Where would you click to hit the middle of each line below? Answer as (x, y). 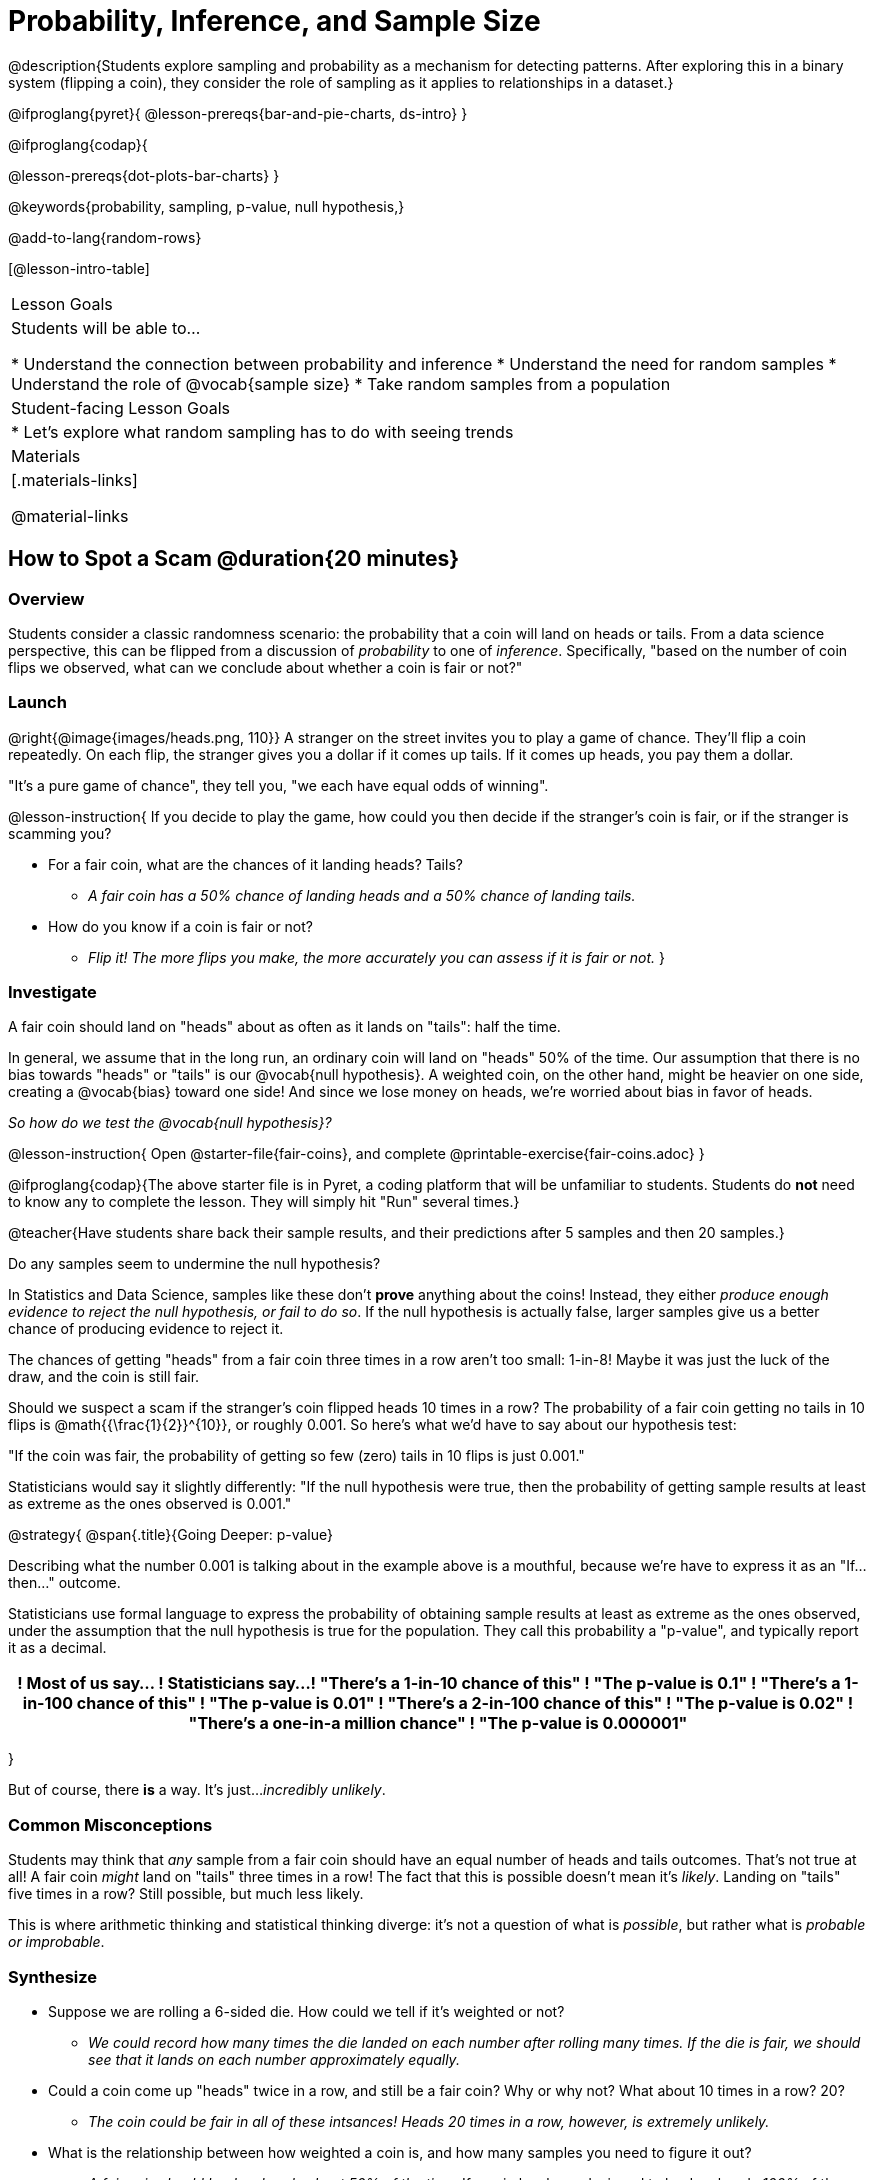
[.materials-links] (74, 479)
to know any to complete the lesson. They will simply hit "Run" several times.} (264, 1202)
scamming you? (60, 833)
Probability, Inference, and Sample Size (274, 21)
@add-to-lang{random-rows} (105, 237)
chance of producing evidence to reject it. (146, 1329)
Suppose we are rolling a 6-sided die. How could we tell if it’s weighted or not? (306, 2011)
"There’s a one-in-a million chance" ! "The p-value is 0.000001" (438, 1723)
